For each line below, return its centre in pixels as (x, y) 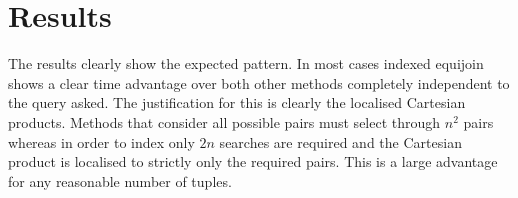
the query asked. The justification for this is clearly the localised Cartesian (237, 102)
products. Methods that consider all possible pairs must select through (224, 121)
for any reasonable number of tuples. (120, 180)
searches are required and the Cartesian (340, 141)
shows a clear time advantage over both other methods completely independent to (259, 82)
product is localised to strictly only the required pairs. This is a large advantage (253, 161)
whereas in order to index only (101, 141)
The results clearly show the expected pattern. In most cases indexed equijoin (246, 63)
